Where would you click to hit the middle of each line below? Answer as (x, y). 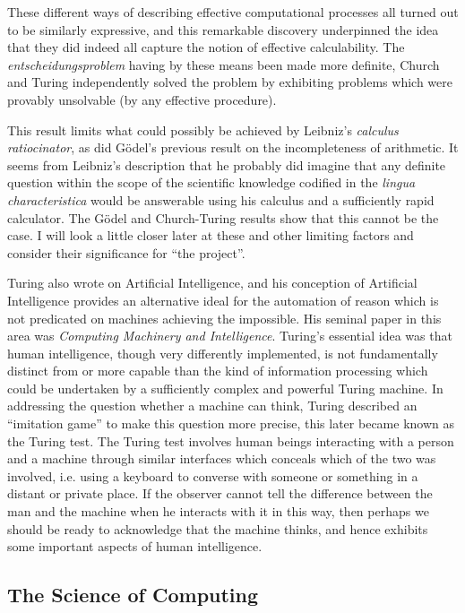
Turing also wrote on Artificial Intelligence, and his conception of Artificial (212, 283)
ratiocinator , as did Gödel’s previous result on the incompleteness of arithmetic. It (233, 147)
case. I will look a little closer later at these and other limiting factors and (211, 235)
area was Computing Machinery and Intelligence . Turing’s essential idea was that (230, 336)
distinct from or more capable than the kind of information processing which (218, 371)
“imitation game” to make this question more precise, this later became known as (231, 423)
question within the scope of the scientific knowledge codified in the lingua (211, 182)
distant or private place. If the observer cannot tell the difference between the (220, 493)
